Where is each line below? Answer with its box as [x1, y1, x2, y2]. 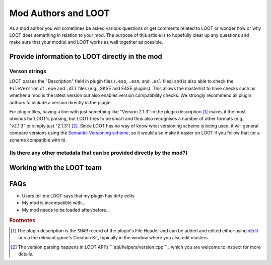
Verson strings [9, 68, 46, 75]
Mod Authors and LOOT [9, 8, 110, 19]
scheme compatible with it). [9, 137, 67, 143]
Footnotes [9, 217, 36, 224]
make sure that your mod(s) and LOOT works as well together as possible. [9, 39, 163, 45]
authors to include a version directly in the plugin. [9, 99, 112, 105]
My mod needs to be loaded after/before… [22, 207, 110, 213]
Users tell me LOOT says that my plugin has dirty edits [22, 193, 135, 199]
